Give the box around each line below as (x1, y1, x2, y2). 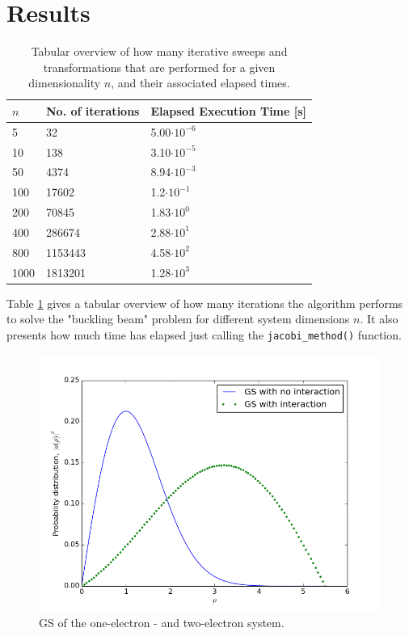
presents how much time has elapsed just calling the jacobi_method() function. (6, 326, 402, 343)
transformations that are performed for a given (43, 58, 276, 75)
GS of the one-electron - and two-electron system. (39, 614, 285, 631)
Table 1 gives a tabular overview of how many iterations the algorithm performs (6, 294, 403, 311)
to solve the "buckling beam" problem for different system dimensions (6, 310, 350, 327)
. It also (360, 310, 398, 327)
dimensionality (28, 74, 101, 91)
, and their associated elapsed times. (111, 74, 290, 91)
